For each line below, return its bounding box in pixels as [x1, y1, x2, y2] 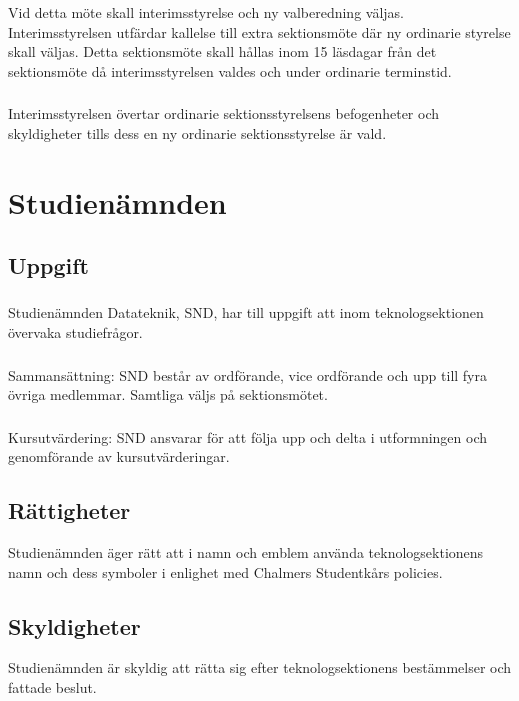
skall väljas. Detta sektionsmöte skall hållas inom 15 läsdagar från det [8, 41, 437, 62]
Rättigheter [8, 495, 131, 526]
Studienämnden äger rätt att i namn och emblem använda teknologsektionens [8, 542, 484, 563]
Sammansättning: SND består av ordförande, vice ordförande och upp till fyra [8, 364, 487, 385]
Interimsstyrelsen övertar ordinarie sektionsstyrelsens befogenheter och [8, 103, 440, 124]
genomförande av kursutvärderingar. [8, 446, 230, 467]
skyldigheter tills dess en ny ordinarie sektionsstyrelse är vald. [8, 122, 387, 143]
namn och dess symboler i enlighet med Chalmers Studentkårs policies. [8, 561, 443, 582]
